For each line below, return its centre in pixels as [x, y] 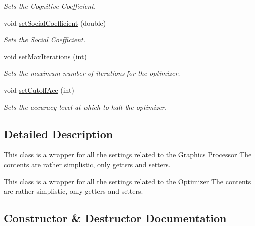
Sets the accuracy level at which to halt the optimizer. [86, 107]
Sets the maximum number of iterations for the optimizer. [92, 73]
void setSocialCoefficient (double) [55, 23]
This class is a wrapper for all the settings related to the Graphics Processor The [128, 154]
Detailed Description [59, 133]
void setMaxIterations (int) [45, 56]
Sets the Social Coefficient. [45, 40]
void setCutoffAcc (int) [39, 90]
